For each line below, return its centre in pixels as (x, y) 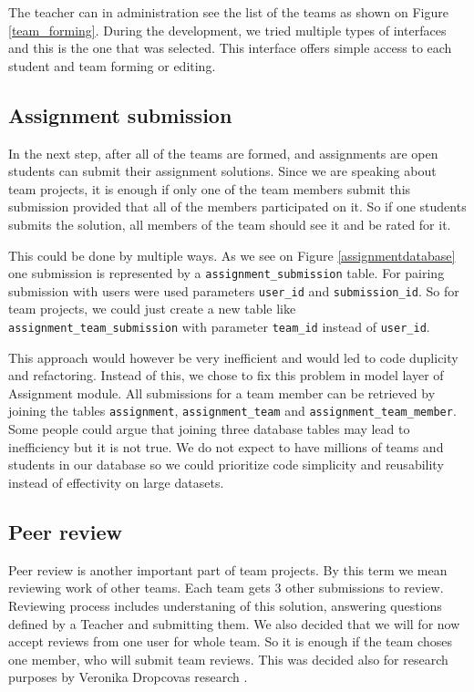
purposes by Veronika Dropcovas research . (128, 677)
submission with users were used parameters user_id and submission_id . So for (234, 290)
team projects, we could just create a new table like (152, 309)
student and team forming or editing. (112, 65)
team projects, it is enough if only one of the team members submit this (210, 188)
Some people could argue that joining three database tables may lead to (209, 429)
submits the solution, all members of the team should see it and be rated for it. (230, 224)
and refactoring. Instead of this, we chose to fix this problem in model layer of (226, 375)
